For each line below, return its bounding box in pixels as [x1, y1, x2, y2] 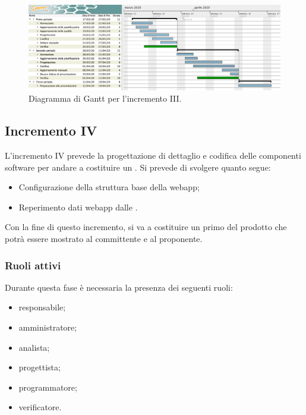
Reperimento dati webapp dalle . [18, 200, 138, 213]
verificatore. [18, 401, 62, 413]
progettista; [18, 361, 61, 373]
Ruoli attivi [5, 257, 61, 272]
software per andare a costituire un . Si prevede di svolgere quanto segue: [5, 161, 271, 173]
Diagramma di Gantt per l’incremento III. [29, 92, 182, 105]
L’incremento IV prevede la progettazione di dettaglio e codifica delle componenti [5, 149, 301, 162]
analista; [18, 341, 50, 353]
